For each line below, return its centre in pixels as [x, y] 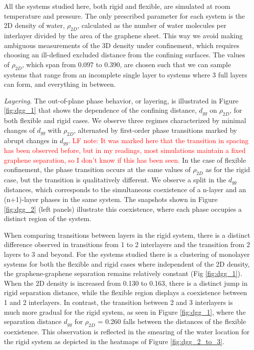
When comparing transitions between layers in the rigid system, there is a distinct [127, 235]
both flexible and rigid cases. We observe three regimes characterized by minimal [125, 120]
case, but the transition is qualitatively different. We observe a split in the [115, 179]
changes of [20, 130]
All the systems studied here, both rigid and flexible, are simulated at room [117, 6]
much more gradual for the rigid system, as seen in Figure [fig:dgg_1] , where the [125, 312]
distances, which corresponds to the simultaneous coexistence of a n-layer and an [125, 189]
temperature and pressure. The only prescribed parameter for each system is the [125, 15]
